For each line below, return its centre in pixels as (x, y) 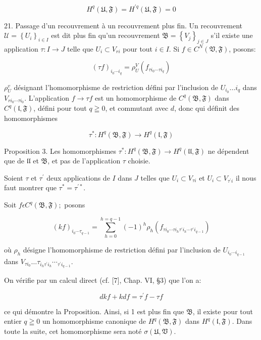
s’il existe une (232, 35)
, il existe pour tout (223, 311)
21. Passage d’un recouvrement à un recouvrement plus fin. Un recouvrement (123, 25)
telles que (155, 177)
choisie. (139, 161)
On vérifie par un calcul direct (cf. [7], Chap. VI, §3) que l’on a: (103, 280)
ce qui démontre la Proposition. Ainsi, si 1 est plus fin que (94, 311)
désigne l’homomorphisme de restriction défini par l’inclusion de (122, 249)
